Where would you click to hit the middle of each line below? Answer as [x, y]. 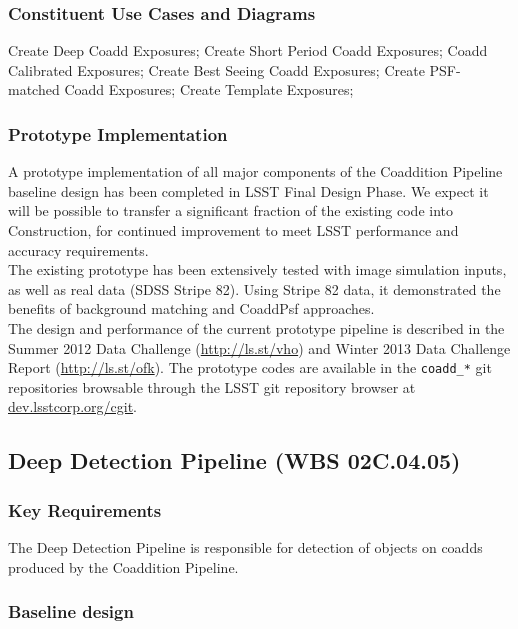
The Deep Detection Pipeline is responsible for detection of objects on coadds [245, 547]
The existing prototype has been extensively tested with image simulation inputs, [257, 269]
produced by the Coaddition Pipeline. [123, 566]
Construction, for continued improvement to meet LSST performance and [233, 230]
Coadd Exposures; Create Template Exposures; [209, 89]
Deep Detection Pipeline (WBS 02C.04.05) [234, 460]
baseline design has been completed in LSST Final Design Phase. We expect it [248, 190]
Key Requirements [85, 509]
